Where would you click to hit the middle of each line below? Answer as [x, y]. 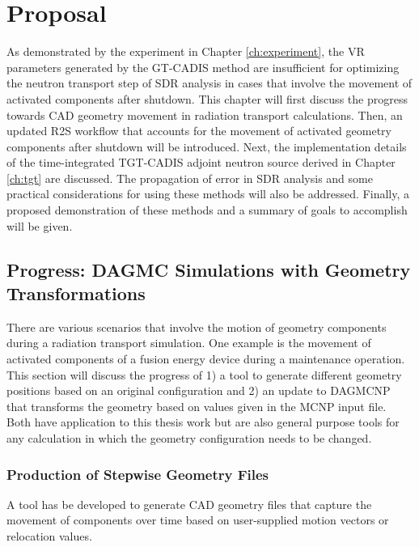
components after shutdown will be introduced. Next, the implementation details [207, 146]
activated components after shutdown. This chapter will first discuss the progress [207, 98]
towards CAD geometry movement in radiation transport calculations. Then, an [205, 114]
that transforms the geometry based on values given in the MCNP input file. [197, 406]
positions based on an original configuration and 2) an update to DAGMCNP [199, 390]
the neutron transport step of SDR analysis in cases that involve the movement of [209, 83]
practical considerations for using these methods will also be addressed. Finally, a [208, 194]
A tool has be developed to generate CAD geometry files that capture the [189, 504]
